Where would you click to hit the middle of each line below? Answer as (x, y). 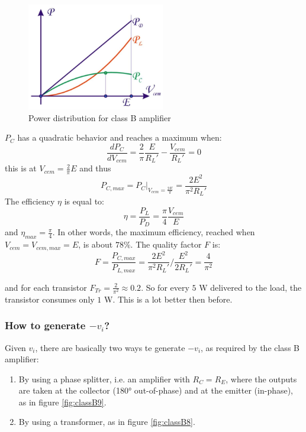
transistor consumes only (50, 299)
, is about (96, 244)
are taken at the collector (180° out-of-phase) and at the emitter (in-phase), (156, 390)
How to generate (45, 325)
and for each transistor (46, 287)
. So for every (165, 287)
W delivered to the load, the (250, 287)
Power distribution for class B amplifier (100, 117)
